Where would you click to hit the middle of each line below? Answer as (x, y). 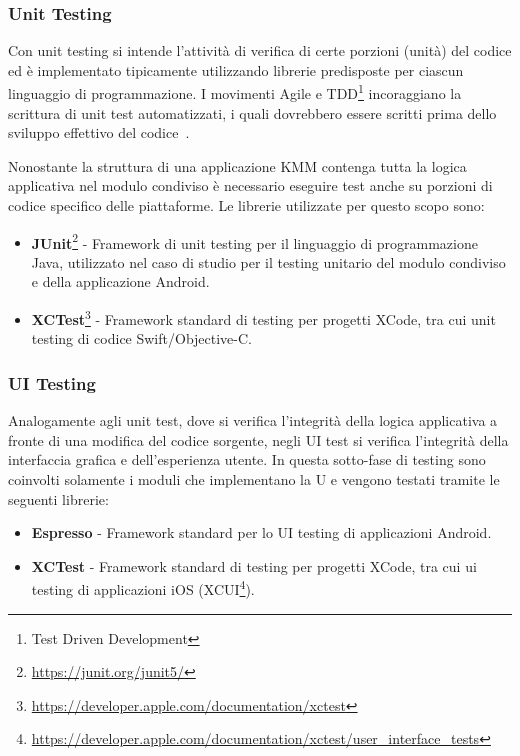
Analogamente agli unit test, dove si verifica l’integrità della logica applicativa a (253, 420)
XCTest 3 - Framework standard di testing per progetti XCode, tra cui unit (263, 317)
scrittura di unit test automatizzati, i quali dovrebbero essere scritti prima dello (252, 112)
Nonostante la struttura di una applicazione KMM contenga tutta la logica (237, 165)
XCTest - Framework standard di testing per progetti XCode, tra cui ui (254, 565)
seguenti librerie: (58, 498)
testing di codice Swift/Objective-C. (141, 338)
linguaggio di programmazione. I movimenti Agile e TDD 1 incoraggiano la (235, 92)
